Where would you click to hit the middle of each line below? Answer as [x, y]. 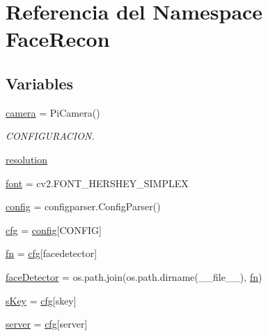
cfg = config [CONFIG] [54, 229]
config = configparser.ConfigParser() [83, 206]
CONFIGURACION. [50, 136]
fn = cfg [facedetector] [52, 253]
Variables [40, 83]
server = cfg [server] [47, 324]
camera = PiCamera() [53, 112]
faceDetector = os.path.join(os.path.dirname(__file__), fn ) [134, 276]
